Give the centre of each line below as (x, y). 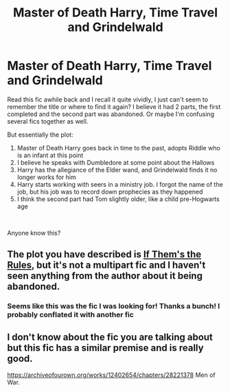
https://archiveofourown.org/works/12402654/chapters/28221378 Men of (111, 375)
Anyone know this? (34, 233)
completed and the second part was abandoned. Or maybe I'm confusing (111, 114)
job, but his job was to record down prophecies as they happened (110, 192)
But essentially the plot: (40, 135)
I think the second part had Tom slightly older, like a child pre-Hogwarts (118, 199)
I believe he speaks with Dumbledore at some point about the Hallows (116, 162)
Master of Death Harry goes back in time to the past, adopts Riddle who (119, 148)
